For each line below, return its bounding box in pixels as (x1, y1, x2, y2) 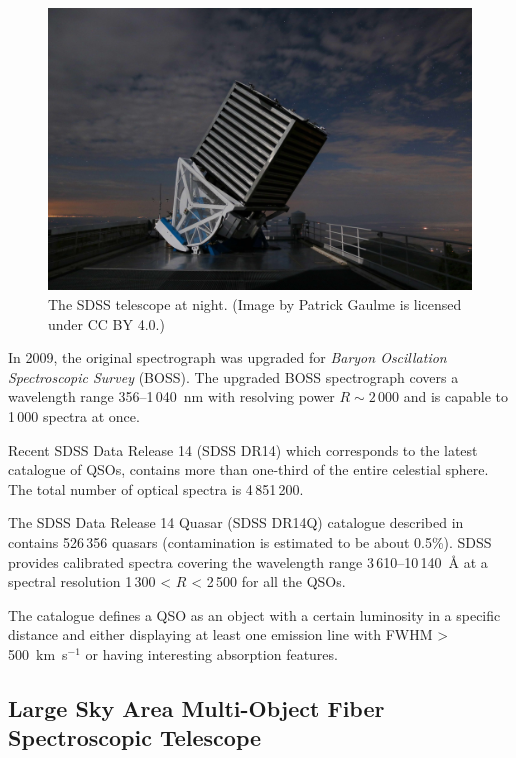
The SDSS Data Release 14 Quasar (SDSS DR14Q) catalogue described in (8, 512, 464, 533)
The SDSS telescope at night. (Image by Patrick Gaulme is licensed (48, 293, 462, 314)
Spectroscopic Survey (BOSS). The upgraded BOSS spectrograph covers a (8, 366, 459, 387)
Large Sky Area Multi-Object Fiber (8, 692, 385, 723)
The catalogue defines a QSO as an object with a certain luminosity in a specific (8, 604, 501, 625)
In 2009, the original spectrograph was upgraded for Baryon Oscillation (8, 347, 447, 368)
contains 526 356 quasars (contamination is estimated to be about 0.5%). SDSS (8, 531, 492, 552)
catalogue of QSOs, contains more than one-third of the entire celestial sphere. (8, 459, 489, 480)
